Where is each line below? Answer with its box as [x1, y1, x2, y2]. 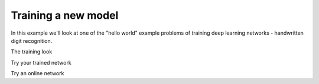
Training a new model [11, 9, 119, 22]
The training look [11, 48, 53, 55]
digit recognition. [11, 37, 53, 44]
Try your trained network [11, 59, 72, 66]
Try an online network [11, 70, 64, 77]
